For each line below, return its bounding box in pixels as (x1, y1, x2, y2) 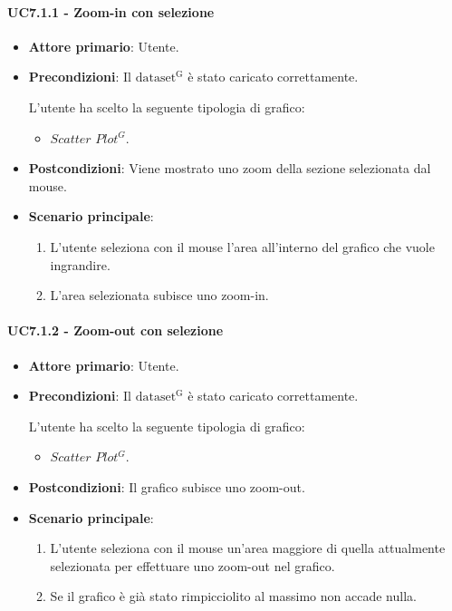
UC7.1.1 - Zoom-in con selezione (7, 2, 215, 21)
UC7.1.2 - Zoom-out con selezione (7, 321, 224, 340)
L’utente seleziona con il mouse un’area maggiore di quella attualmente (50, 538, 446, 558)
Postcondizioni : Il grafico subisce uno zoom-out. (28, 477, 305, 496)
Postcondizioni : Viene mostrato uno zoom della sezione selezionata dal (28, 159, 431, 178)
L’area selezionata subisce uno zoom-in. (50, 286, 269, 305)
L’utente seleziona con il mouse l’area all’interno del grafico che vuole (50, 237, 435, 256)
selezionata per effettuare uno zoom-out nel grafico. (50, 556, 335, 575)
